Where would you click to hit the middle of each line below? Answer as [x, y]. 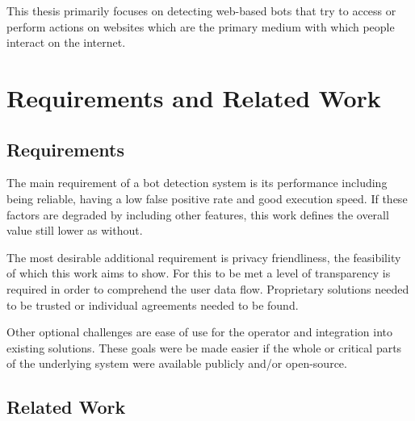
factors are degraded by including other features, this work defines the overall [198, 214]
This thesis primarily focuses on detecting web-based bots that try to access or [201, 10]
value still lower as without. [75, 230]
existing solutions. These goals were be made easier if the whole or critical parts [204, 347]
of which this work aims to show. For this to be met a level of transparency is [199, 273]
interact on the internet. [66, 42]
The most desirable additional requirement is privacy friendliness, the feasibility [204, 257]
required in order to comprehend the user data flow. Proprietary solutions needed [208, 288]
